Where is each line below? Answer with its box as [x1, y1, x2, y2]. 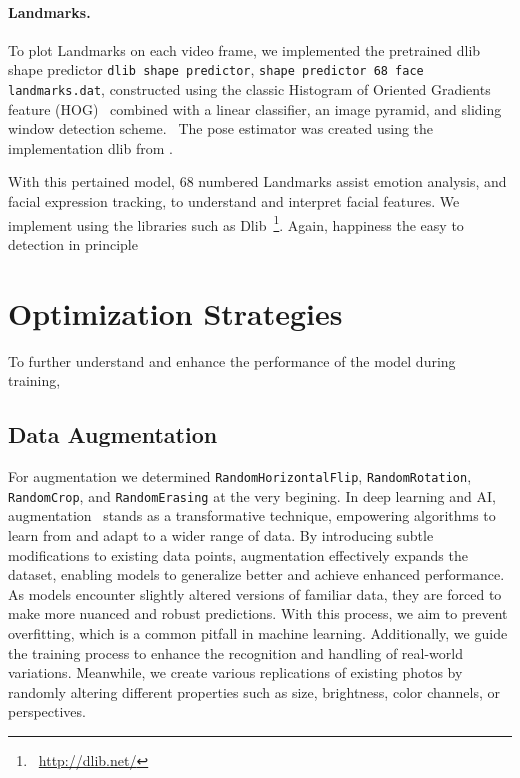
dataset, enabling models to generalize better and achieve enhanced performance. [8, 564, 505, 585]
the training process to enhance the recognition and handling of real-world [8, 642, 463, 663]
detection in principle [8, 233, 138, 254]
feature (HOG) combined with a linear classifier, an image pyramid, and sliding [8, 98, 502, 119]
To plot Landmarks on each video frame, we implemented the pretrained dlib [8, 39, 481, 60]
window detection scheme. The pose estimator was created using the [8, 118, 434, 139]
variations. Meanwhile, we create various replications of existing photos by [8, 662, 463, 683]
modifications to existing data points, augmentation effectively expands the [8, 544, 468, 565]
